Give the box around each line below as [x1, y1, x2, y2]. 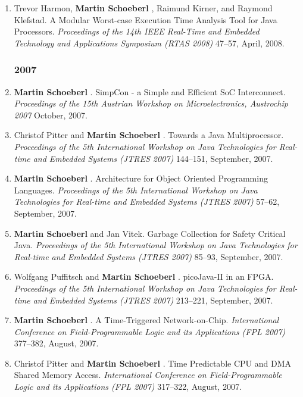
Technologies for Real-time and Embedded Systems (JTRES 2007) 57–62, [14, 195, 280, 208]
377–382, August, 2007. [14, 337, 99, 349]
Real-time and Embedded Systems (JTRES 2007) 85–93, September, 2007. [14, 250, 283, 262]
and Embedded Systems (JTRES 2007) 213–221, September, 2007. [33, 293, 273, 306]
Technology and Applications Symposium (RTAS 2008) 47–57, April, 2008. [14, 36, 285, 49]
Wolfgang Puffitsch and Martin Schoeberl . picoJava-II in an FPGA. [14, 270, 274, 283]
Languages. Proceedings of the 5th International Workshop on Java [14, 183, 258, 196]
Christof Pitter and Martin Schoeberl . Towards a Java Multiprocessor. [14, 129, 284, 141]
